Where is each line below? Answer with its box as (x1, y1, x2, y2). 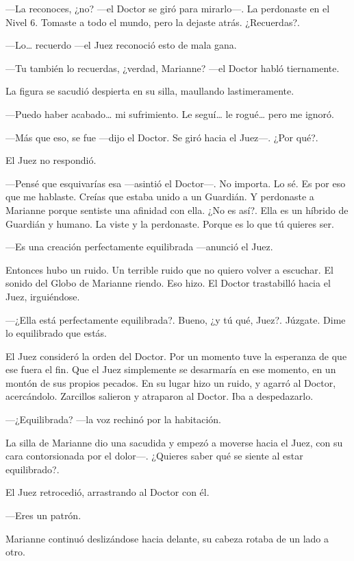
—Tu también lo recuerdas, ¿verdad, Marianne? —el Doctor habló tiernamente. (5, 60, 340, 75)
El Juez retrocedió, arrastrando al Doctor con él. (5, 485, 210, 499)
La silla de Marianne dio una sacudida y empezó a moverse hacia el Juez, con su (5, 435, 343, 449)
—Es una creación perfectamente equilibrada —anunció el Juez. (5, 239, 273, 254)
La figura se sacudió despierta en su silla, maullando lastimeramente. (5, 84, 294, 98)
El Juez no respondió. (5, 153, 97, 167)
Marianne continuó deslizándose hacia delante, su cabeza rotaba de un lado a (5, 531, 329, 545)
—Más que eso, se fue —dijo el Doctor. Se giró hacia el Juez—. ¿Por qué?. (5, 130, 318, 144)
